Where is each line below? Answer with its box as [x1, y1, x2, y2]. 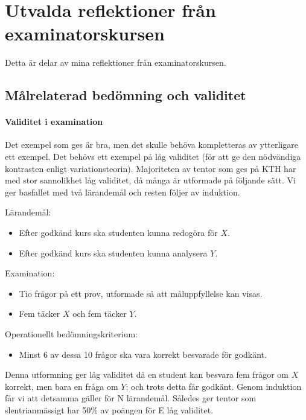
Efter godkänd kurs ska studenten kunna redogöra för [19, 226, 218, 239]
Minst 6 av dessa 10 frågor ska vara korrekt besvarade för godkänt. [19, 348, 267, 360]
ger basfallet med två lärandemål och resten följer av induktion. [5, 185, 240, 198]
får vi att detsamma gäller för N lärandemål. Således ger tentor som [5, 392, 257, 404]
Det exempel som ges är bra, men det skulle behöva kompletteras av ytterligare [5, 138, 298, 151]
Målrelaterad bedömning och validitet [5, 86, 246, 104]
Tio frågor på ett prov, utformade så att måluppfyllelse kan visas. [19, 287, 263, 299]
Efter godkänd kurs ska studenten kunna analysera [19, 246, 208, 259]
